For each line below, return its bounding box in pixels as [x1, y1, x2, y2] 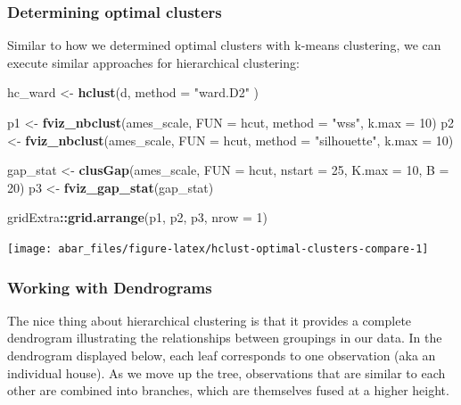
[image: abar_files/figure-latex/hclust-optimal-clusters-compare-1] [7, 242, 429, 255]
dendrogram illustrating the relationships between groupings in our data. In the [7, 328, 442, 347]
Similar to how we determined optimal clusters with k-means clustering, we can [7, 36, 441, 54]
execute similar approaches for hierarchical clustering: [7, 53, 300, 71]
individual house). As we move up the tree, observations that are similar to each [7, 363, 446, 382]
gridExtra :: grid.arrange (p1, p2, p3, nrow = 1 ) [7, 208, 268, 227]
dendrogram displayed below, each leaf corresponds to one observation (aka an [7, 346, 436, 365]
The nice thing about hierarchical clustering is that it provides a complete [7, 310, 412, 329]
